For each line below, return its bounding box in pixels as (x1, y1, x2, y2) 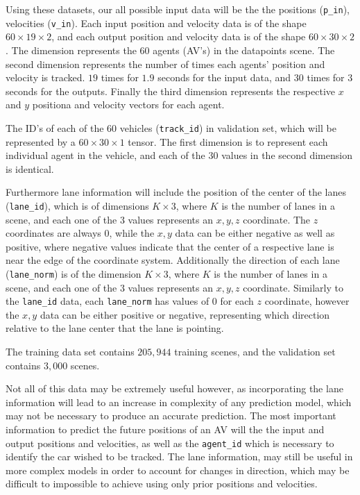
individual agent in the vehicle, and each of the (6, 148, 205, 162)
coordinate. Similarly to (243, 280, 343, 294)
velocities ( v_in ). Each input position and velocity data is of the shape (6, 15, 307, 30)
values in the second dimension (221, 148, 352, 162)
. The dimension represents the (6, 42, 137, 57)
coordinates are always (6, 226, 101, 240)
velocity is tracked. (6, 70, 85, 85)
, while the (109, 226, 155, 240)
